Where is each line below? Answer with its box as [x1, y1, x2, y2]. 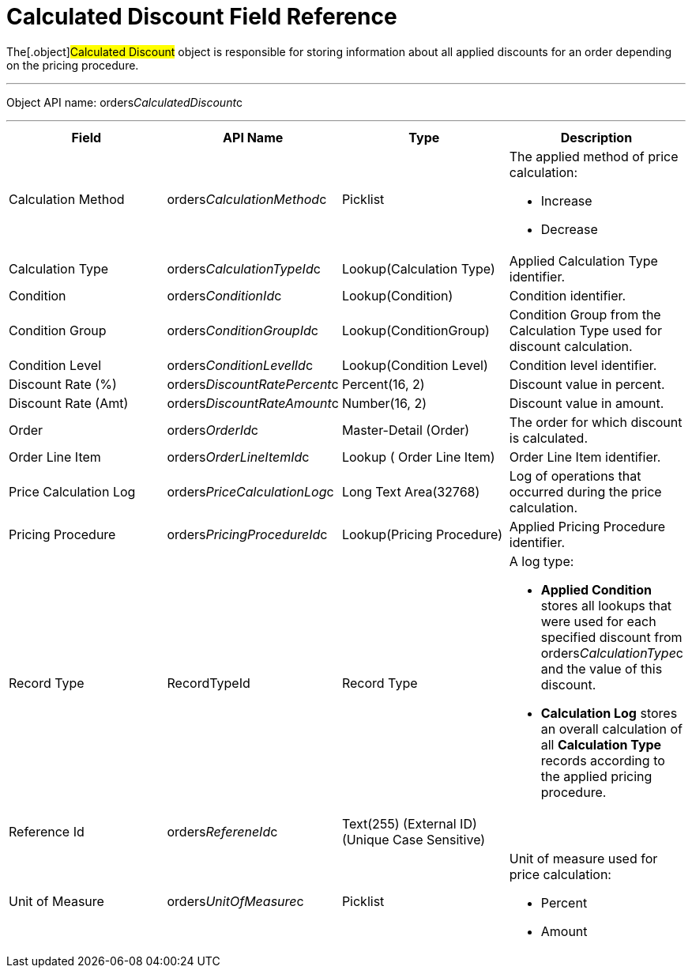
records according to [540, 752, 665, 768]
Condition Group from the [509, 306, 661, 323]
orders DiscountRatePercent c [167, 376, 339, 392]
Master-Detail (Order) [341, 421, 470, 438]
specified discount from [540, 629, 683, 645]
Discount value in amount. [509, 395, 664, 411]
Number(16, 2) [341, 395, 427, 411]
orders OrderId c [167, 421, 258, 438]
